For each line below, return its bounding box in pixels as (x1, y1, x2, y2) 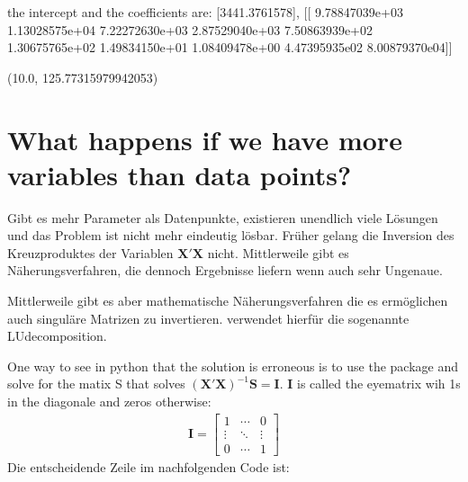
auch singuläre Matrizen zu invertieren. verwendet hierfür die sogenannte (7, 308, 409, 327)
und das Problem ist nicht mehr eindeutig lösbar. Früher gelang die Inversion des (7, 226, 454, 245)
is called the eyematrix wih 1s (297, 374, 461, 393)
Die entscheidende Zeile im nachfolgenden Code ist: (7, 457, 290, 476)
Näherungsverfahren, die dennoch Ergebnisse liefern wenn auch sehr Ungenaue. (7, 261, 443, 280)
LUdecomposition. (7, 326, 107, 345)
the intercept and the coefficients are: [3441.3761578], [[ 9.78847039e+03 (7, 3, 403, 21)
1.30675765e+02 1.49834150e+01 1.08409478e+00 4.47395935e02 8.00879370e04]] (7, 38, 453, 57)
